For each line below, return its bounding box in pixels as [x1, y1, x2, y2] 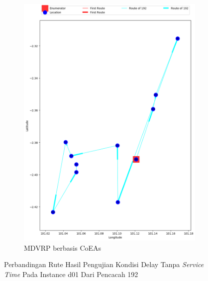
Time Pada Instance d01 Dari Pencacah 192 [4, 269, 138, 279]
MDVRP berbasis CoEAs [24, 242, 102, 253]
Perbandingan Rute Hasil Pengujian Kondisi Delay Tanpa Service [4, 259, 204, 270]
